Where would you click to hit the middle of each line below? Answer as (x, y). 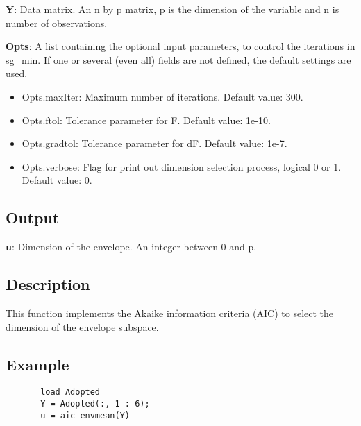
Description (48, 284)
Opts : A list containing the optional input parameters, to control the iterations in (180, 46)
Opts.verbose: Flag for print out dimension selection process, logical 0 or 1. (182, 166)
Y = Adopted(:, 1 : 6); (95, 403)
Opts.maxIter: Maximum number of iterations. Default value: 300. (162, 96)
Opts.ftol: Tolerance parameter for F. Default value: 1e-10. (146, 120)
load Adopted (70, 392)
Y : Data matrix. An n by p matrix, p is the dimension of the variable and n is (173, 9)
